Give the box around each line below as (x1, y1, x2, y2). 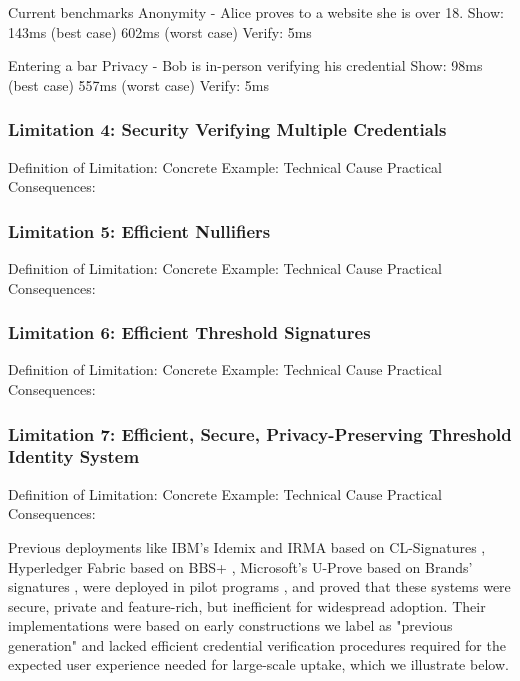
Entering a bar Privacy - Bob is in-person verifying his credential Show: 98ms (8, 55, 483, 76)
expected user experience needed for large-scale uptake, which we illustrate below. (8, 654, 509, 675)
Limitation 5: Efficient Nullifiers (8, 218, 271, 243)
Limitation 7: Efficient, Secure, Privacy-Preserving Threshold (8, 421, 512, 446)
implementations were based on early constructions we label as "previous (8, 615, 453, 636)
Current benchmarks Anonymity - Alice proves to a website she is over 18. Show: (8, 2, 504, 22)
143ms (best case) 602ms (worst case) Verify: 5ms (8, 21, 312, 42)
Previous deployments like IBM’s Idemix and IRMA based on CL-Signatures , (8, 536, 486, 557)
